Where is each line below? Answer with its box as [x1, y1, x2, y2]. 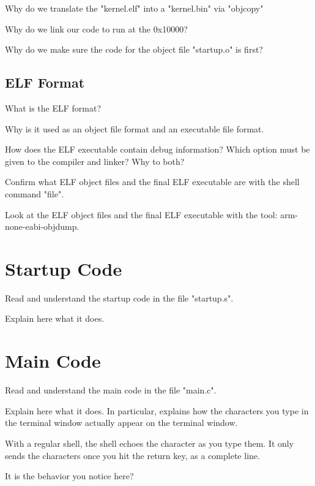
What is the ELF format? [5, 101, 102, 114]
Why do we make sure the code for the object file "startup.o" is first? [5, 43, 263, 56]
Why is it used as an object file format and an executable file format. [5, 122, 264, 135]
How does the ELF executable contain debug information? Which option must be [5, 143, 310, 156]
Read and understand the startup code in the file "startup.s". [5, 291, 234, 304]
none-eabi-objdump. [5, 220, 80, 233]
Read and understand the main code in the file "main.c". [5, 384, 217, 397]
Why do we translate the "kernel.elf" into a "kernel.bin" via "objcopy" [5, 2, 264, 14]
